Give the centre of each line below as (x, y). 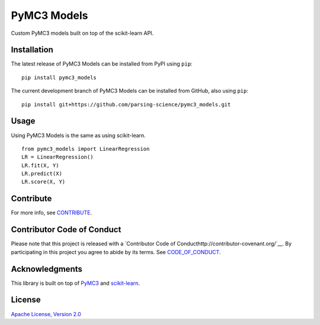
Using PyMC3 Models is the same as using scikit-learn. (79, 135)
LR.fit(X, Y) (40, 165)
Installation (32, 50)
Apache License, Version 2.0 (46, 314)
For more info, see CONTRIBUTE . (51, 213)
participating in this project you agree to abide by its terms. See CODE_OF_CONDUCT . (116, 252)
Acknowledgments (47, 269)
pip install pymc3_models (59, 77)
